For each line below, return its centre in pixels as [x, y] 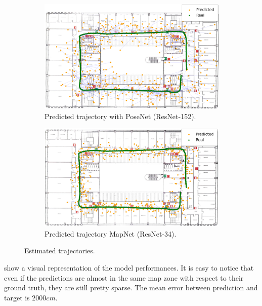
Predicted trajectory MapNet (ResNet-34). [111, 233]
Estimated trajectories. [60, 251]
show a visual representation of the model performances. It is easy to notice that [129, 268]
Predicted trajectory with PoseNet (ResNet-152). [120, 116]
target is [17, 297]
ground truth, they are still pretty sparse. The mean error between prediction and [131, 288]
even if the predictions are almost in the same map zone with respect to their [124, 277]
